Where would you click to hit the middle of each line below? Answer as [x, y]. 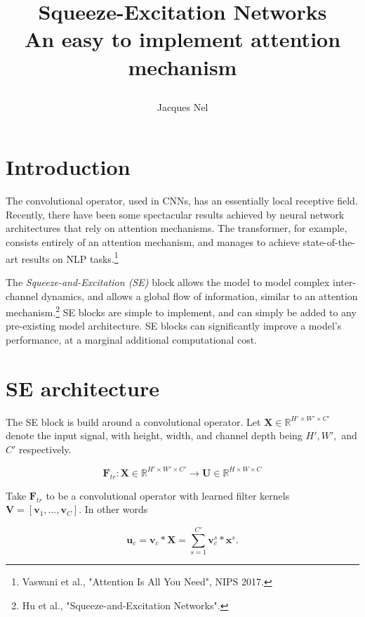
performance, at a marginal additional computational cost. [132, 339]
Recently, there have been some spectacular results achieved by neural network [175, 214]
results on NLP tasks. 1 [70, 257]
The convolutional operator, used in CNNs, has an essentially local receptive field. [182, 201]
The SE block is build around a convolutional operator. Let [133, 421]
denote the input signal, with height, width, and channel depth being [154, 435]
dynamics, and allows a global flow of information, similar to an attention [199, 295]
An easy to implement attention [182, 39]
